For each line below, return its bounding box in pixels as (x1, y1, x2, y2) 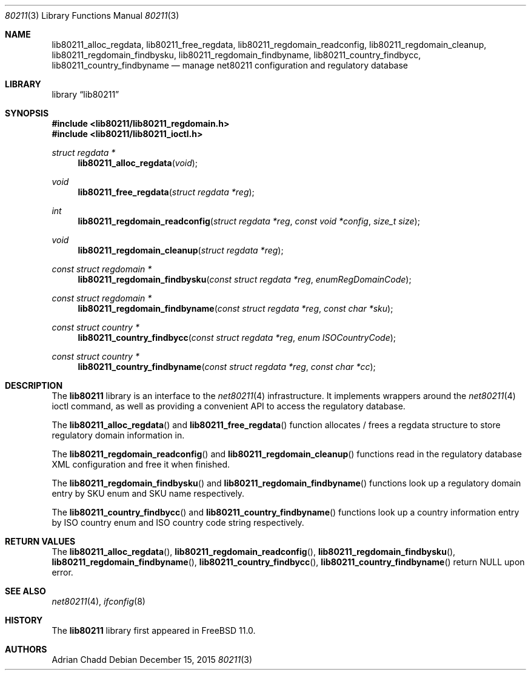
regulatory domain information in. (52, 430, 185, 440)
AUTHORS (5, 644, 47, 654)
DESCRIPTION (5, 380, 63, 391)
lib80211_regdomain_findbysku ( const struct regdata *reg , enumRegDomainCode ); (78, 274, 412, 284)
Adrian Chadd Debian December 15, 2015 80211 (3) (52, 654, 253, 665)
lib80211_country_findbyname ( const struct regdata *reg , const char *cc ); (78, 361, 376, 372)
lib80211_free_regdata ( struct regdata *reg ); (78, 187, 255, 197)
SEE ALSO (5, 586, 46, 596)
